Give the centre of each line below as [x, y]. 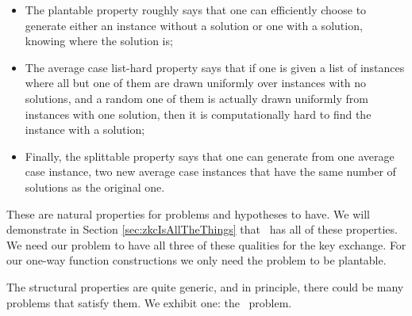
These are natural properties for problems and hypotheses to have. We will [188, 213]
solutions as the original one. [95, 187]
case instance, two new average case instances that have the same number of [210, 171]
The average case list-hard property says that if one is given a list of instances [215, 67]
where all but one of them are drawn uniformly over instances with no [196, 83]
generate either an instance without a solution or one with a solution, [194, 25]
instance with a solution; [85, 129]
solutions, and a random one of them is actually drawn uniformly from [196, 98]
